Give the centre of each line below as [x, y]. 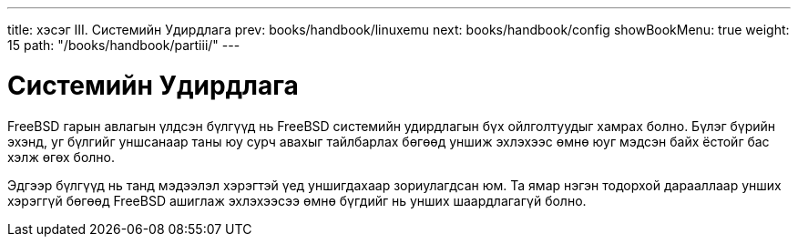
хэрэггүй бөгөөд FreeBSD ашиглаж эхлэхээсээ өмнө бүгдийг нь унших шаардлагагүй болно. [297, 200]
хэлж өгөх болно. [61, 157]
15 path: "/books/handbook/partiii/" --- [124, 45]
